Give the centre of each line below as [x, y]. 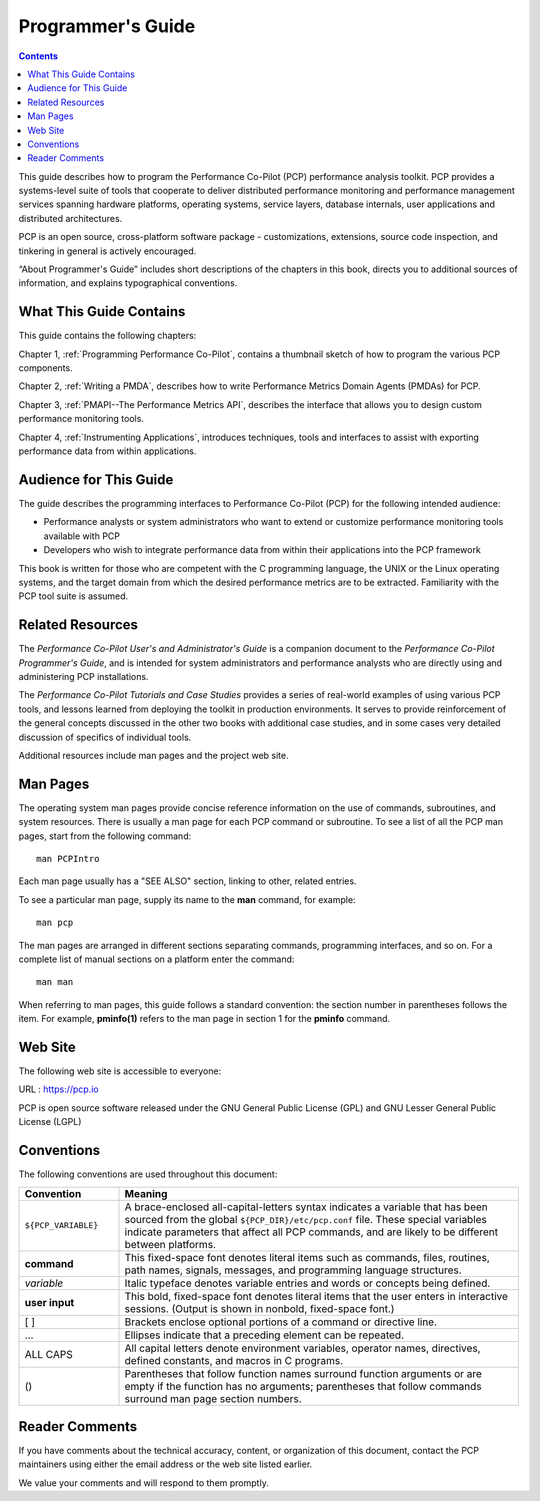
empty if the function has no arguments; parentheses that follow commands [303, 1386]
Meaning [146, 1193]
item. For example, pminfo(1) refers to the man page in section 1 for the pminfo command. [204, 1019]
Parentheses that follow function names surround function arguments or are [303, 1373]
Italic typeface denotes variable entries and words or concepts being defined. [307, 1283]
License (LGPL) [50, 1122]
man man [55, 982]
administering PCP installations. [83, 676]
